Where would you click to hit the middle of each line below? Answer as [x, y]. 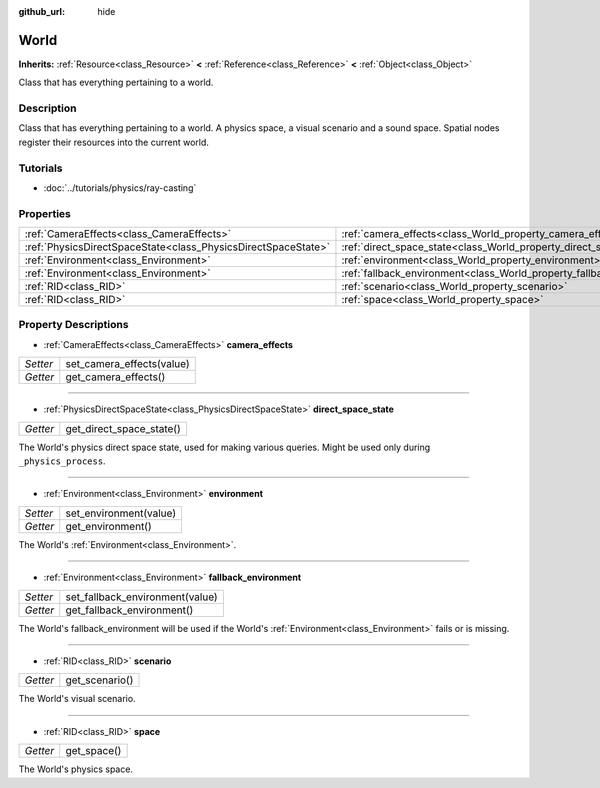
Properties [45, 213]
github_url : [41, 11]
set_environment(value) [121, 513]
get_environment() [108, 526]
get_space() [93, 751]
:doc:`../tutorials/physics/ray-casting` [120, 187]
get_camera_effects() [115, 377]
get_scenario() [99, 680]
